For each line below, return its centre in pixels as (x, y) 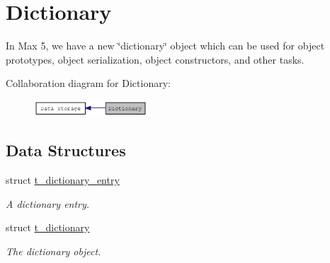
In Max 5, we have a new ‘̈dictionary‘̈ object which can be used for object (165, 46)
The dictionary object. (53, 251)
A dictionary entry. (48, 203)
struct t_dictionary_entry (63, 179)
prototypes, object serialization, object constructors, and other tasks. (155, 59)
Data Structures (66, 150)
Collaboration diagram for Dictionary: (88, 83)
